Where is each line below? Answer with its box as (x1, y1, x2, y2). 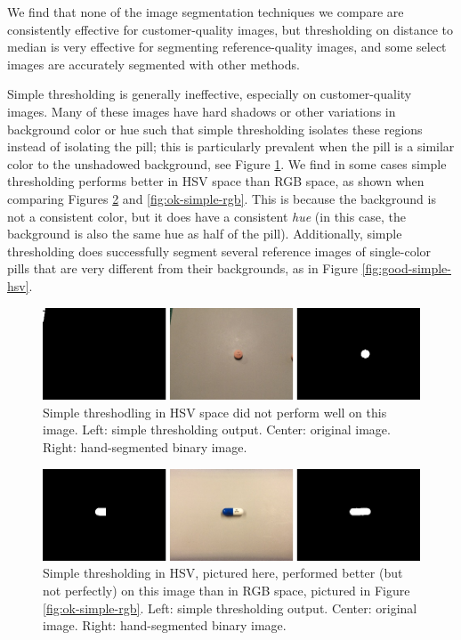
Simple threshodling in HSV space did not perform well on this (43, 402, 387, 421)
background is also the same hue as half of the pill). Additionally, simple (7, 224, 402, 243)
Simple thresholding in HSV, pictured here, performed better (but (43, 563, 403, 582)
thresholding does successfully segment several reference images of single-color (7, 241, 432, 260)
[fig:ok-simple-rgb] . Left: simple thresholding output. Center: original (43, 598, 417, 617)
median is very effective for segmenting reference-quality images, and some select (7, 37, 447, 56)
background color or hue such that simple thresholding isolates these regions (7, 119, 423, 138)
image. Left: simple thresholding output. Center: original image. (43, 420, 391, 439)
